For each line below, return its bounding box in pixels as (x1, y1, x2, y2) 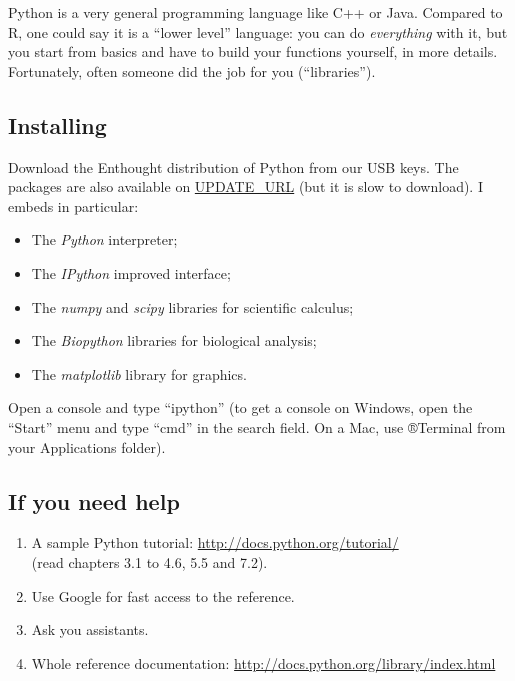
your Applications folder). (8, 436, 166, 457)
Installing (8, 109, 107, 140)
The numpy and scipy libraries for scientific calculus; (31, 296, 354, 317)
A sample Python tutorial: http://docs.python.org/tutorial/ (31, 532, 399, 553)
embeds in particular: (8, 195, 139, 216)
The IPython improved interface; (31, 262, 231, 283)
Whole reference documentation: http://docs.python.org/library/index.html (31, 652, 496, 673)
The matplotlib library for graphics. (31, 363, 247, 384)
